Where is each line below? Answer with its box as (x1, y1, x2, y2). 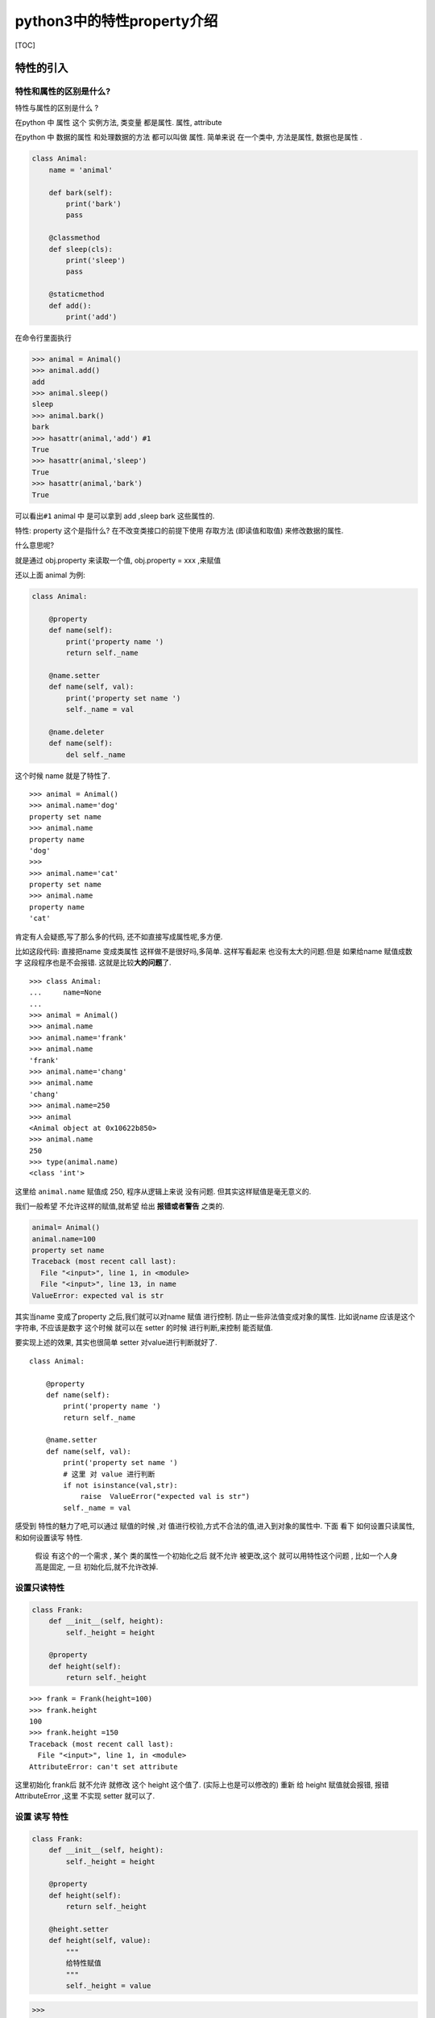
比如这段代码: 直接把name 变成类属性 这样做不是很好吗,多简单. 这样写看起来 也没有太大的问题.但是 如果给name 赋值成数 (14, 947, 412, 957)
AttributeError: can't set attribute (29, 1762, 179, 1771)
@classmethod (48, 233, 101, 242)
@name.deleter (48, 727, 105, 736)
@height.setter (48, 1925, 109, 1934)
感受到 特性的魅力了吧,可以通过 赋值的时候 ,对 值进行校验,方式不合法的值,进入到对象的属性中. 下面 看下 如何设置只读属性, (14, 1522, 415, 1531)
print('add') (65, 312, 118, 321)
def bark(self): (48, 188, 113, 197)
